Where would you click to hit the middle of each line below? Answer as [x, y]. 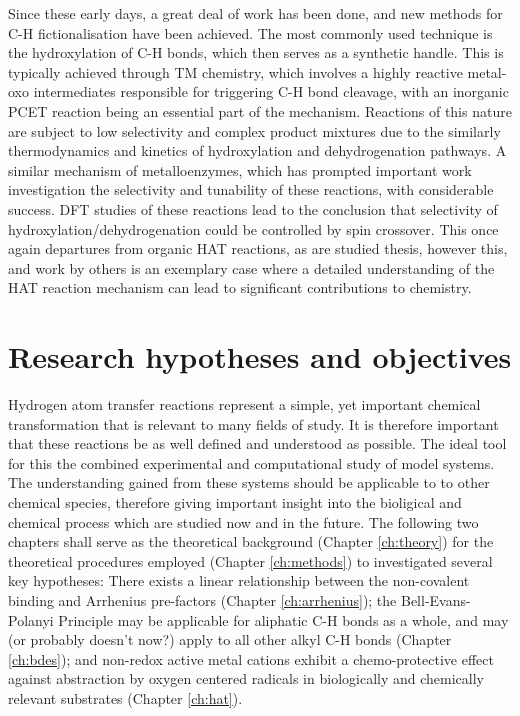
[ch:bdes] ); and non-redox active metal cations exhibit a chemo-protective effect [251, 658]
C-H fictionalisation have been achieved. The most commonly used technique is [250, 32]
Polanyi [31, 619]
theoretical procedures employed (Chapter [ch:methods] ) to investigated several [250, 560]
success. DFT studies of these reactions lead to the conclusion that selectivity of [253, 208]
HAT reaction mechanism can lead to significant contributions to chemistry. [240, 287]
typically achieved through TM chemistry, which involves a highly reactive [235, 71]
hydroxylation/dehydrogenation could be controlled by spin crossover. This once [253, 228]
